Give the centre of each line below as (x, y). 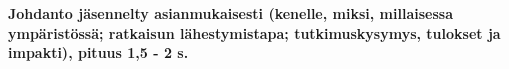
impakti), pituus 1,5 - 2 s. (98, 52)
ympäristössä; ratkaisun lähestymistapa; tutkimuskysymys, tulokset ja (254, 32)
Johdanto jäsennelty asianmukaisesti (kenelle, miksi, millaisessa (230, 13)
